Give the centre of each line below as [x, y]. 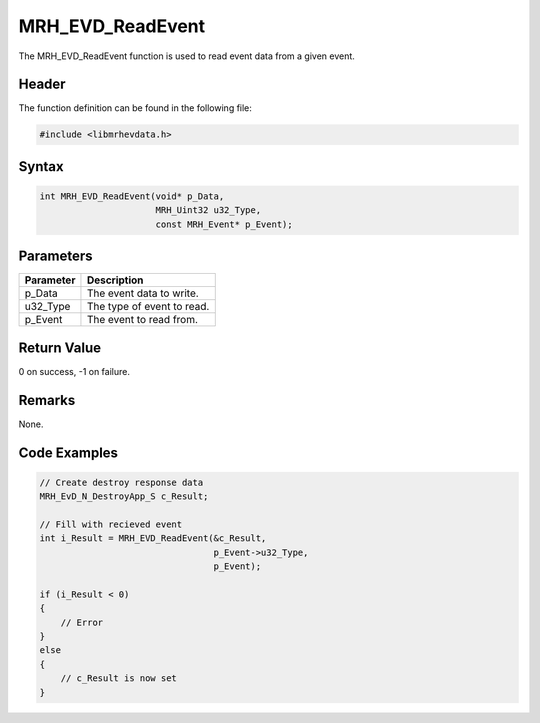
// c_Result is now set [118, 678]
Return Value [60, 347]
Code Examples [68, 452]
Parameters [55, 256]
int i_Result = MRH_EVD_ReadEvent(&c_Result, [153, 538]
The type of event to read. [148, 307]
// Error [82, 622]
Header [42, 84]
